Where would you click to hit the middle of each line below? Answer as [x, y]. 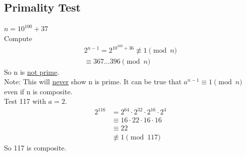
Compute [18, 38]
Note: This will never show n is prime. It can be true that [93, 82]
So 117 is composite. [35, 147]
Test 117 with [25, 101]
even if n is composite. [38, 91]
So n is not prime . [32, 71]
